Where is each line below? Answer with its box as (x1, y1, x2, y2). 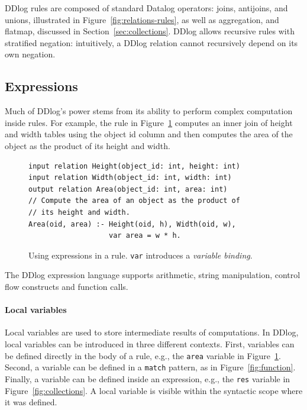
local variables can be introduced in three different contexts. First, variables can (5, 337, 295, 350)
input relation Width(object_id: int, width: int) (28, 173, 232, 182)
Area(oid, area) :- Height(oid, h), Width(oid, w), (28, 219, 236, 228)
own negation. (5, 48, 56, 60)
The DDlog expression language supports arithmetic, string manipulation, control (5, 269, 300, 281)
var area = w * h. (109, 231, 181, 240)
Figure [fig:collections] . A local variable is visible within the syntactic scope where (5, 384, 303, 396)
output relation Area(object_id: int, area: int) (28, 185, 228, 193)
